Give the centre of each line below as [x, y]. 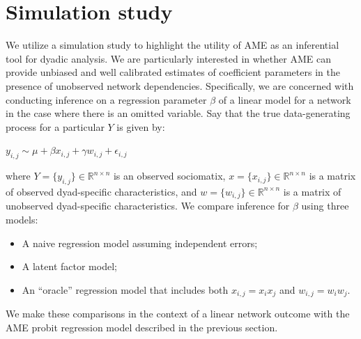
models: [22, 219]
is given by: [141, 126]
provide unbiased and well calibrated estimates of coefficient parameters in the [173, 72]
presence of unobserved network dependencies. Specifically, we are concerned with [180, 85]
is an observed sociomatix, [169, 176]
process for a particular [55, 126]
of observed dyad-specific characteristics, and [101, 191]
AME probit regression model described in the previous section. [142, 327]
